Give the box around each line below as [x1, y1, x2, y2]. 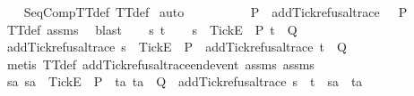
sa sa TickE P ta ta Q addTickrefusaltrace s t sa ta [6, 72, 363, 91]
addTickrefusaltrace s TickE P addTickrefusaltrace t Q [6, 37, 347, 56]
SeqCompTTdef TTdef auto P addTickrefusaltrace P [23, 3, 408, 20]
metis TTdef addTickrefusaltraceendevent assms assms [6, 54, 315, 73]
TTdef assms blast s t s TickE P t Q [6, 20, 298, 38]
